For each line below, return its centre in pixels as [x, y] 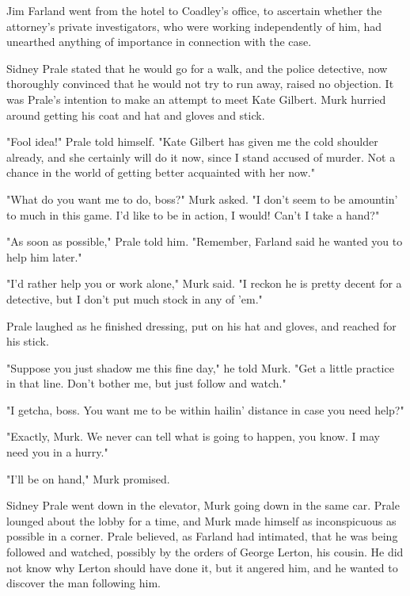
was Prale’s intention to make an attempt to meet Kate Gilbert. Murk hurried [196, 99]
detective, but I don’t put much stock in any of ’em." [135, 298]
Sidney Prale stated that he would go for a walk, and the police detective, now [197, 68]
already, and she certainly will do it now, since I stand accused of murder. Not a [201, 157]
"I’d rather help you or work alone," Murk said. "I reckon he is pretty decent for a [204, 283]
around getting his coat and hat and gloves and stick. [136, 115]
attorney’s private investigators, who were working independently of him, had [194, 26]
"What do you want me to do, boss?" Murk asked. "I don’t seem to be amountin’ [202, 199]
